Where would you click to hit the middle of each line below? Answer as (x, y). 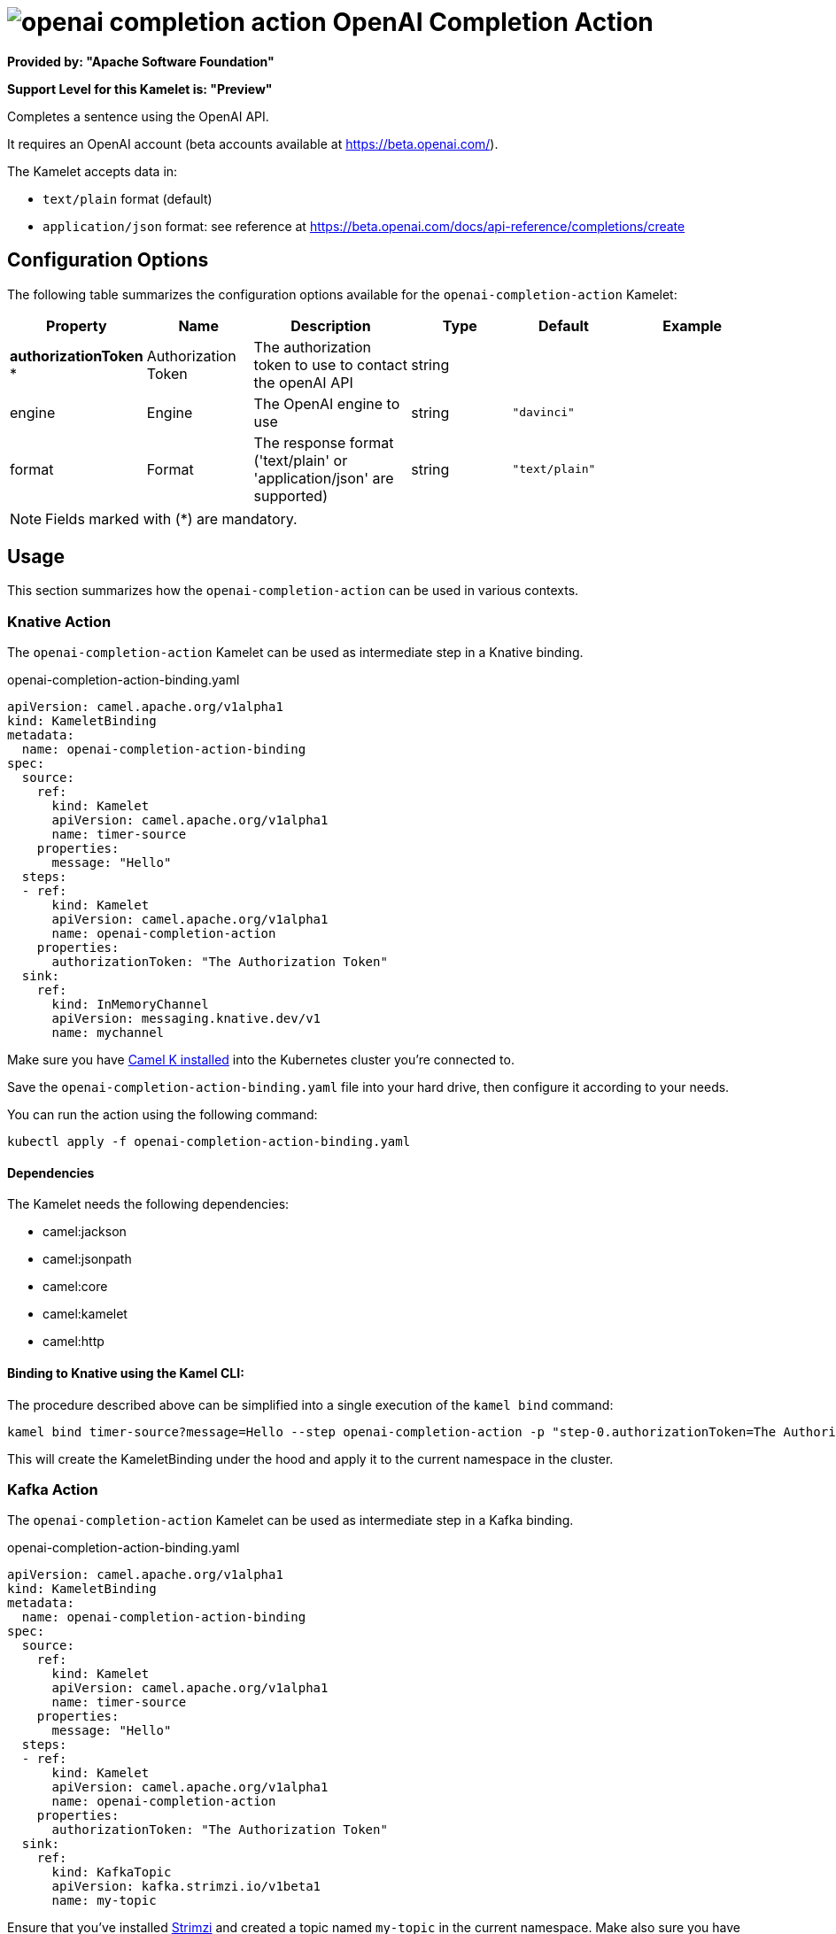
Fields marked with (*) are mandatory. (171, 518)
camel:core (75, 1287)
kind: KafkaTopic (112, 1872)
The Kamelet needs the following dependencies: (148, 1204)
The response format (324, 442)
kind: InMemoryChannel (130, 1005)
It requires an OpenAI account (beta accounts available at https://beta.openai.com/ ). (253, 143)
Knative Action (59, 621)
